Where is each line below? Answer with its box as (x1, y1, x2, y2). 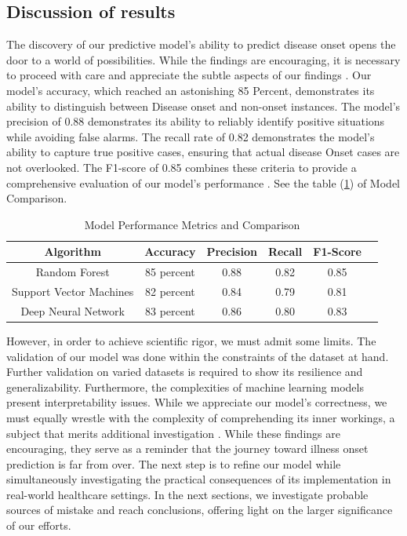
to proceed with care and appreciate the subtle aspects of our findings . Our (6, 67, 372, 83)
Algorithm (44, 243, 101, 260)
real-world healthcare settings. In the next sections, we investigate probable (6, 486, 369, 502)
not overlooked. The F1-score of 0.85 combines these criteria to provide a (6, 159, 357, 175)
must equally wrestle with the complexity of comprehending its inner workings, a (6, 409, 395, 425)
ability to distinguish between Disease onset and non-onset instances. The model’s (6, 97, 401, 114)
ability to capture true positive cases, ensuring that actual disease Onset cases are (6, 144, 400, 160)
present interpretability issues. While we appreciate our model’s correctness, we (6, 394, 387, 410)
